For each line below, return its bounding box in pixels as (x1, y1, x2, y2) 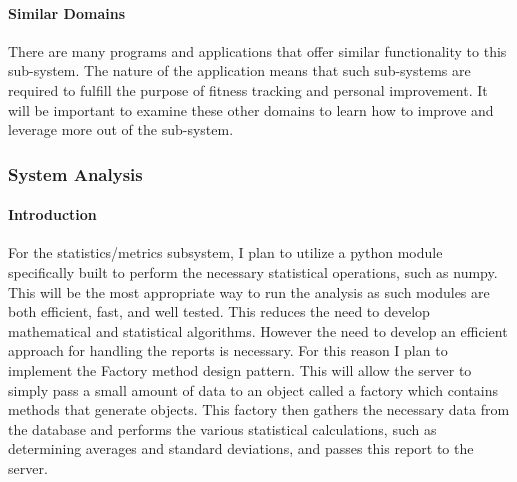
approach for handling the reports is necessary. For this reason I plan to (8, 340, 448, 361)
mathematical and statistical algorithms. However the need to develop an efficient (8, 320, 508, 341)
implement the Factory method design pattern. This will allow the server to (8, 359, 472, 380)
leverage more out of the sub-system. (8, 119, 234, 140)
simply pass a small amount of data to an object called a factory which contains (8, 379, 499, 400)
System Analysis (8, 161, 143, 186)
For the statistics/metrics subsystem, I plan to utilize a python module (8, 242, 443, 263)
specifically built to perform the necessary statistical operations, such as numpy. (8, 262, 498, 282)
